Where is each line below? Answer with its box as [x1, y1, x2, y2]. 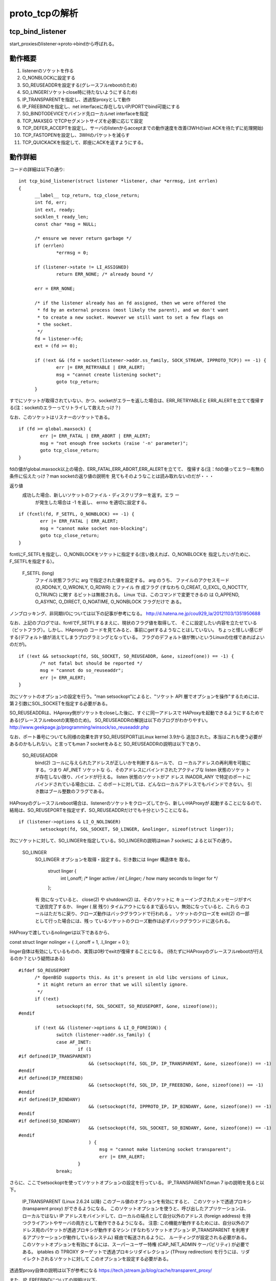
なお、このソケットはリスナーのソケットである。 [9, 414, 112, 420]
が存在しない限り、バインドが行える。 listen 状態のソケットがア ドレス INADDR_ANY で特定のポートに [35, 774, 251, 780]
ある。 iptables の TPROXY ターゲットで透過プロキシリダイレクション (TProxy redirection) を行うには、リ [22, 1248, 245, 1255]
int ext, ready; [34, 206, 76, 213]
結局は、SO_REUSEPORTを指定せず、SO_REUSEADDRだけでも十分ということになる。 [9, 807, 192, 813]
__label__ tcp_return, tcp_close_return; [34, 192, 140, 198]
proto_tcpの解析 [9, 8, 79, 19]
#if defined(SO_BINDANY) [18, 1118, 81, 1124]
